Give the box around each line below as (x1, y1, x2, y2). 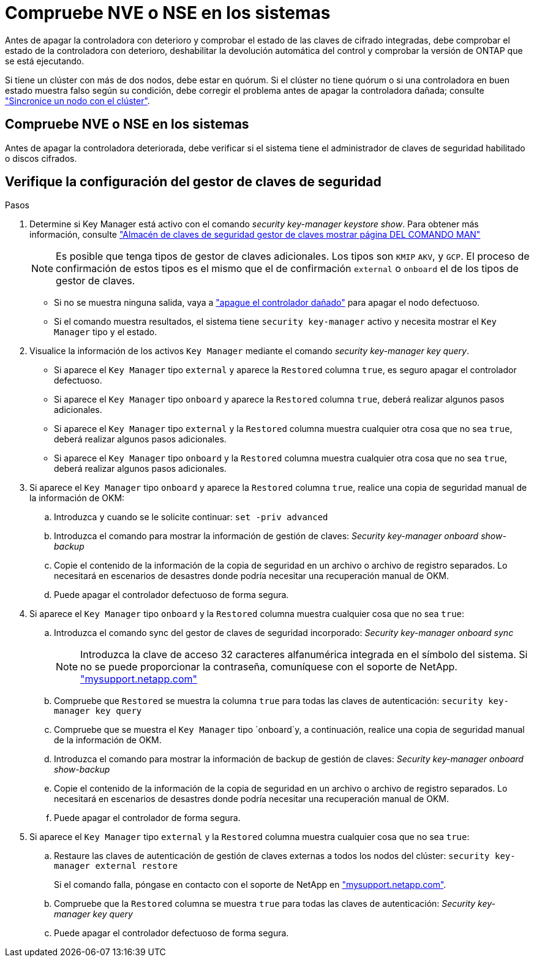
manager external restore (54, 861, 178, 871)
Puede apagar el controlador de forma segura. (54, 812, 241, 824)
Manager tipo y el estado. (54, 327, 157, 338)
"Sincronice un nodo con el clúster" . (5, 95, 150, 106)
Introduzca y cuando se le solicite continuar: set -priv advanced (54, 512, 328, 523)
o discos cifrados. (5, 153, 77, 164)
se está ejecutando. (5, 55, 85, 66)
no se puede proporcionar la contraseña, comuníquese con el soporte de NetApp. (80, 661, 457, 673)
